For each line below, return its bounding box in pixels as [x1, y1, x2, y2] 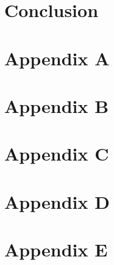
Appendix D [4, 189, 110, 214]
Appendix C [4, 141, 109, 166]
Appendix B [4, 93, 109, 118]
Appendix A [4, 45, 110, 70]
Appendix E [4, 237, 108, 262]
